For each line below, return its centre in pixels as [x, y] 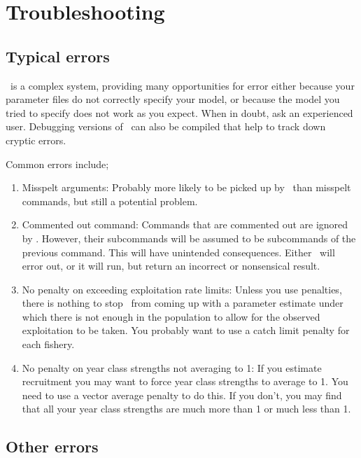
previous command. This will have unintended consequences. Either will [178, 252]
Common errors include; [57, 164]
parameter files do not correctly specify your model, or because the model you [173, 99]
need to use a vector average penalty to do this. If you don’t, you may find [182, 395]
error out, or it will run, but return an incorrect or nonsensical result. [171, 266]
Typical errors [58, 56]
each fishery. [48, 344]
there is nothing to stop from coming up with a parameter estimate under [183, 303]
